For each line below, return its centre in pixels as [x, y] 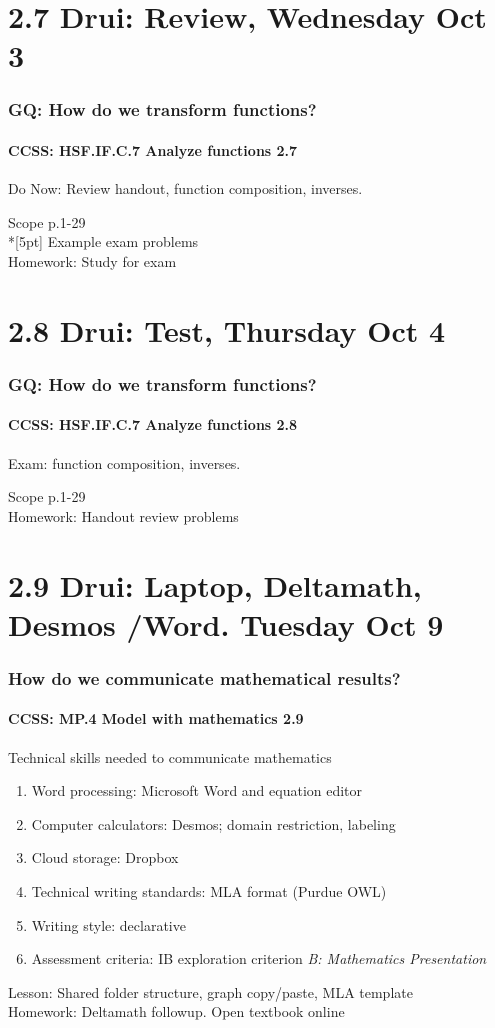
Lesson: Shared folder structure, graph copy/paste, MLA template [210, 991]
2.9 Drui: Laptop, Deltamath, [215, 584]
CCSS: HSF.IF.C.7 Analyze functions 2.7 [153, 150]
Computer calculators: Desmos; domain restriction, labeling [213, 823]
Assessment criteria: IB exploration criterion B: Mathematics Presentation [259, 958]
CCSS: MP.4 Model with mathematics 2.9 [156, 718]
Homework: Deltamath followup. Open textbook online [176, 1011]
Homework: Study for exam [92, 260]
